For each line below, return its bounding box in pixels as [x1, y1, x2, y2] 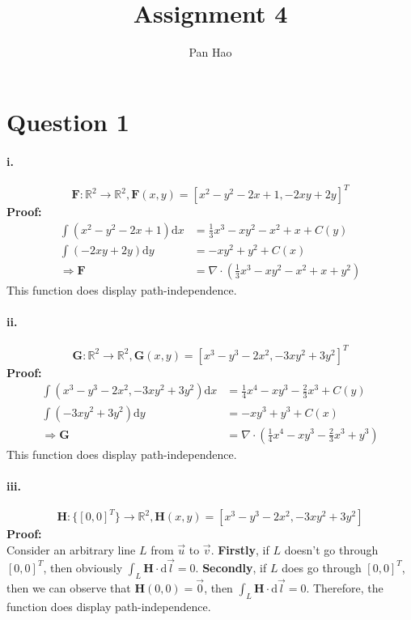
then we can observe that [6, 579, 131, 596]
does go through [282, 558, 362, 575]
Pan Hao [189, 44, 232, 61]
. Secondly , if [195, 558, 267, 575]
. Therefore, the [306, 579, 383, 596]
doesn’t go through [284, 541, 379, 558]
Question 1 [6, 104, 129, 138]
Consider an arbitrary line [6, 541, 136, 558]
